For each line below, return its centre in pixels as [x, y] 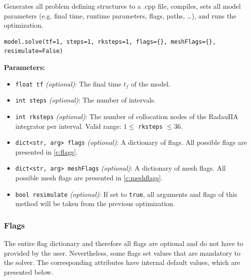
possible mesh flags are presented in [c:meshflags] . [89, 178]
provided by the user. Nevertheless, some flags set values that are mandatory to [122, 253]
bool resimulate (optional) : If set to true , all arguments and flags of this [126, 194]
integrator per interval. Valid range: [68, 126]
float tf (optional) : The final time [68, 83]
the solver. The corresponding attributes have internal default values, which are [122, 262]
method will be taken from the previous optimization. [95, 203]
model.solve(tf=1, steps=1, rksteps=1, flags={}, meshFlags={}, [110, 42]
